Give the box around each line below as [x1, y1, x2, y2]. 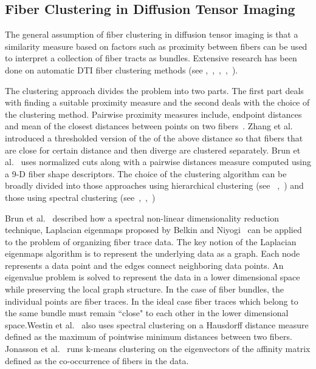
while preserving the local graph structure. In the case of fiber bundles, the [5, 283, 284, 296]
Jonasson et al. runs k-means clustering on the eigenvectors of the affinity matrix [5, 342, 311, 355]
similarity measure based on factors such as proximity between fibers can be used [5, 39, 307, 52]
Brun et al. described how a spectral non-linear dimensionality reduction [5, 211, 279, 224]
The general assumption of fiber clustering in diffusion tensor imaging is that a [5, 28, 298, 41]
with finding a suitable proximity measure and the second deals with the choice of [5, 96, 310, 109]
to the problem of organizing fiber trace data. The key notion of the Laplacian [5, 235, 297, 248]
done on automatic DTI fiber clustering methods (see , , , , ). [5, 63, 238, 76]
